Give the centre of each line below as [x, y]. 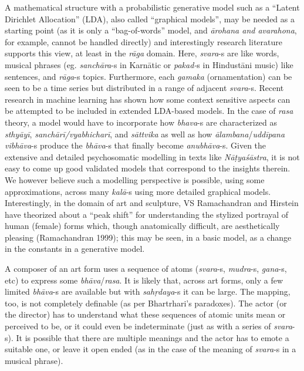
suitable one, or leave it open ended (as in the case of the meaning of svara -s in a [151, 349]
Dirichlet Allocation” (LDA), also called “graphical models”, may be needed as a [150, 18]
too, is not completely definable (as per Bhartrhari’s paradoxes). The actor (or [146, 303]
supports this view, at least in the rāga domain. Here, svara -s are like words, [142, 53]
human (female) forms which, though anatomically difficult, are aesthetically [142, 226]
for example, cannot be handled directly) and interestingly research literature [143, 41]
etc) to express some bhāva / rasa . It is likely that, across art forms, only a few [144, 280]
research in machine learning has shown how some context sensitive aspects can [148, 99]
